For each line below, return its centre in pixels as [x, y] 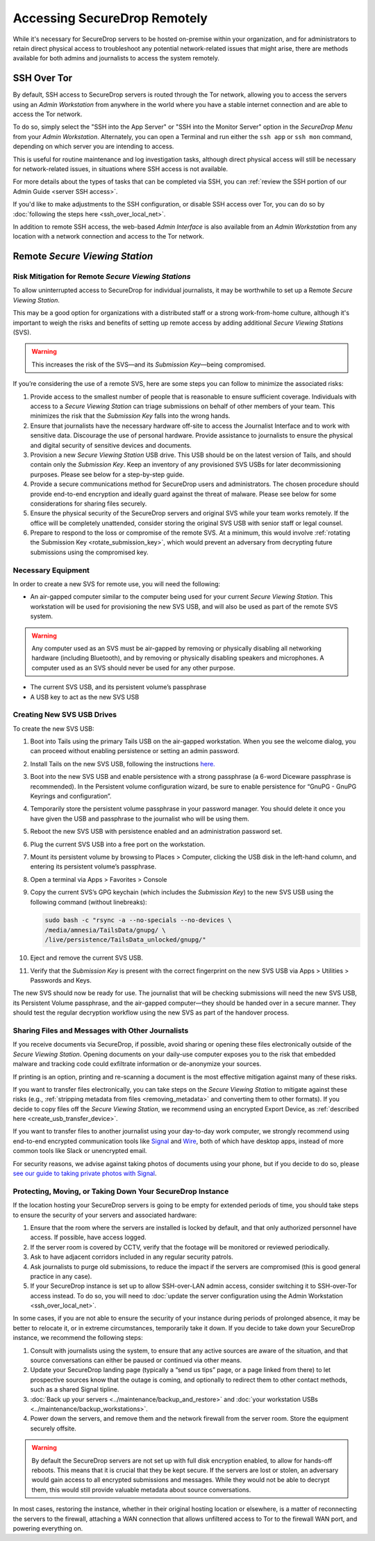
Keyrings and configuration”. [71, 796]
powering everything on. [48, 1528]
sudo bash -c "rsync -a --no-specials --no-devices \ [138, 920]
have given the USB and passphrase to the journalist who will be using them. [140, 818]
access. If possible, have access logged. [88, 1237]
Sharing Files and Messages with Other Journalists [101, 1031]
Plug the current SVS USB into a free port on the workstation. [118, 844]
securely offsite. [53, 1428]
